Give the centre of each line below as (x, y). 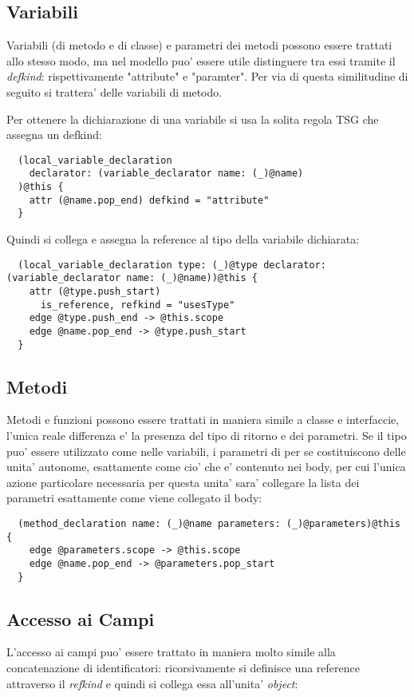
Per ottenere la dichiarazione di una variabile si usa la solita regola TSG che (193, 119)
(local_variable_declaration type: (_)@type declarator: (172, 265)
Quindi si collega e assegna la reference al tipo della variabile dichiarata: (183, 239)
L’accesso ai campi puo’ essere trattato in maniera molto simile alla (171, 652)
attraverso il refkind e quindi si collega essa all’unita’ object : (152, 683)
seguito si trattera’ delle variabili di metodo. (114, 91)
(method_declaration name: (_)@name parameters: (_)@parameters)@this (209, 524)
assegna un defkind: (54, 135)
